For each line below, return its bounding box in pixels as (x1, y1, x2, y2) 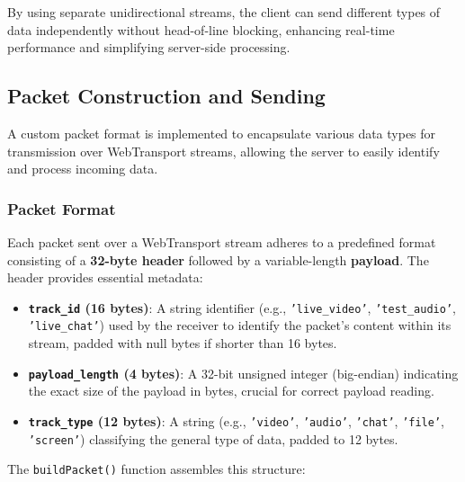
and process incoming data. (7, 159, 158, 178)
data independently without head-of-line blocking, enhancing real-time (7, 20, 395, 39)
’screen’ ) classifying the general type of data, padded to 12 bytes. (28, 429, 398, 448)
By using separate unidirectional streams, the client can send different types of (7, 3, 441, 21)
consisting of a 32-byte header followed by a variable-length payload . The (7, 250, 429, 269)
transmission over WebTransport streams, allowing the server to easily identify (7, 141, 440, 160)
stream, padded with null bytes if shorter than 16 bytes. (28, 334, 337, 353)
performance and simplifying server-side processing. (7, 38, 291, 57)
